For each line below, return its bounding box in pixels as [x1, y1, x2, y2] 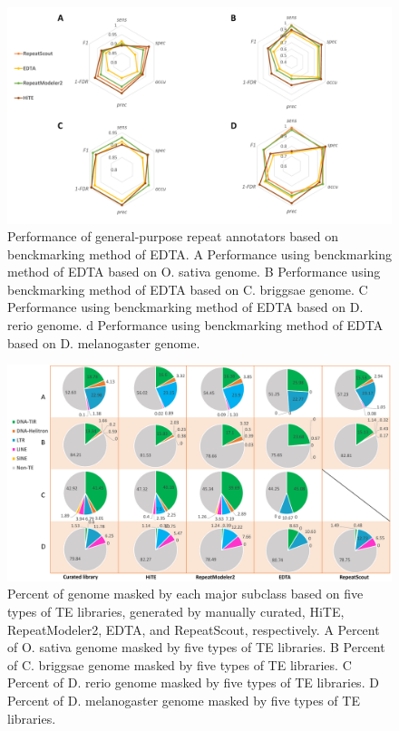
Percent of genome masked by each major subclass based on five [7, 584, 364, 603]
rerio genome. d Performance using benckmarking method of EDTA [7, 316, 384, 335]
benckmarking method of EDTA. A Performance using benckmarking [7, 244, 392, 263]
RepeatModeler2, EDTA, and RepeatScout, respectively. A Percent [7, 619, 380, 638]
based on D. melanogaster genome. [7, 333, 200, 352]
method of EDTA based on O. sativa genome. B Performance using [7, 262, 381, 281]
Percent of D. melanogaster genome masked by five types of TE [7, 690, 360, 709]
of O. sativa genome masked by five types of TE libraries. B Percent [7, 638, 385, 657]
